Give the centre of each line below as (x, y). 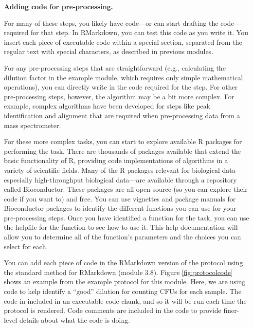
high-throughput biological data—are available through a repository (136, 179)
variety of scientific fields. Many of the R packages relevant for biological (112, 170)
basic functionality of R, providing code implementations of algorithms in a (116, 160)
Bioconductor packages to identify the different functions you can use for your (120, 208)
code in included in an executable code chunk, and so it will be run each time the (125, 301)
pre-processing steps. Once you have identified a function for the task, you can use (126, 217)
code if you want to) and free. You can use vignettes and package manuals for (120, 198)
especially (18, 179)
